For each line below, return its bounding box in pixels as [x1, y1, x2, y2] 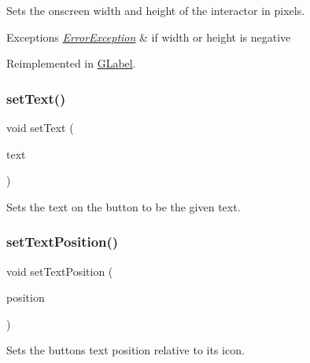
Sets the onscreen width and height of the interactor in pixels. [6, 2, 305, 18]
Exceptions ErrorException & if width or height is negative [6, 28, 291, 45]
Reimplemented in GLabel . [6, 55, 136, 71]
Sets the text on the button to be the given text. [6, 198, 241, 214]
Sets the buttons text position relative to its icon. [6, 342, 245, 358]
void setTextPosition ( [6, 262, 113, 279]
